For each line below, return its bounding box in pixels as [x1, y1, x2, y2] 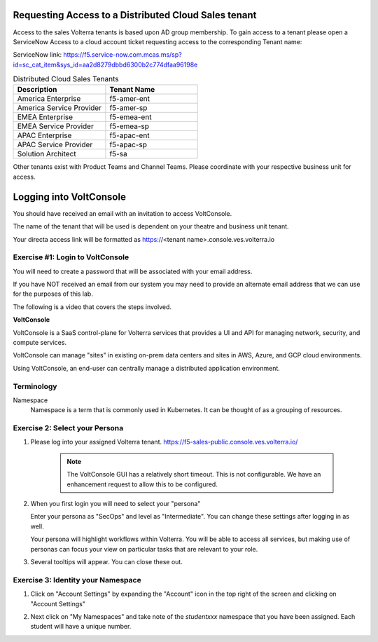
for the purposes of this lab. [13, 289, 94, 298]
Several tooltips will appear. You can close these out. [30, 557, 183, 566]
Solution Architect [17, 149, 76, 159]
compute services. [13, 339, 66, 347]
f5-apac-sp [109, 140, 147, 150]
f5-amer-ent [109, 94, 150, 104]
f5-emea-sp [109, 121, 150, 131]
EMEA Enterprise [17, 112, 73, 122]
